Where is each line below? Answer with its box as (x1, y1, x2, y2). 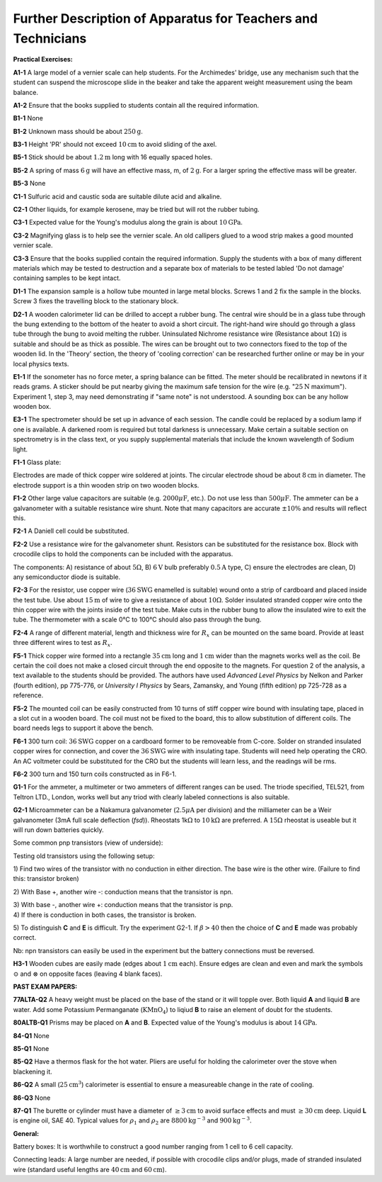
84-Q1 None (13, 1031, 50, 1040)
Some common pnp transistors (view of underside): (13, 838, 163, 847)
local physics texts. (13, 359, 69, 368)
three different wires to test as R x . (13, 638, 112, 648)
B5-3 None (13, 179, 46, 188)
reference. (13, 691, 44, 699)
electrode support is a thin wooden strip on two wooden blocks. (13, 480, 199, 489)
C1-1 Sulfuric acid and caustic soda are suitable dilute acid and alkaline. (13, 192, 222, 201)
